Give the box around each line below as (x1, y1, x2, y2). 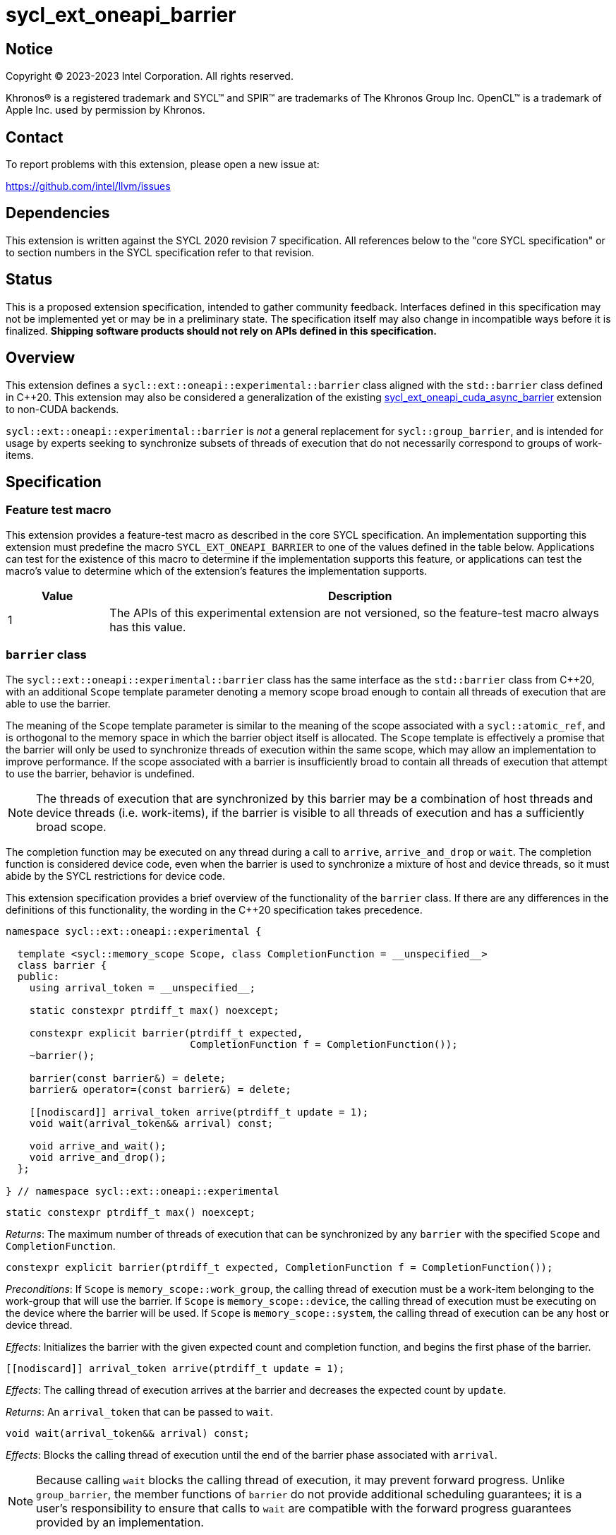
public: (17, 970, 59, 982)
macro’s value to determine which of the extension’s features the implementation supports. (6, 564, 428, 577)
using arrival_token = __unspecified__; (29, 981, 256, 993)
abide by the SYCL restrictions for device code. (6, 869, 225, 882)
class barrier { (17, 959, 107, 971)
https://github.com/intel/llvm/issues (6, 180, 171, 193)
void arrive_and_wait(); (29, 1140, 167, 1152)
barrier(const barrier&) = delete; (29, 1072, 226, 1084)
